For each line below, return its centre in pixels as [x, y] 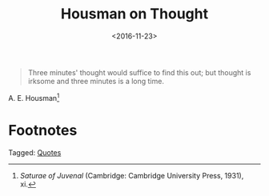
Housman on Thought [134, 14]
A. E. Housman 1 [34, 97]
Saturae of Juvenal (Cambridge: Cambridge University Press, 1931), [132, 175]
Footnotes [43, 130]
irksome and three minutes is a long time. [96, 81]
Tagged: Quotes [35, 152]
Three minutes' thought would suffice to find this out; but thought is [139, 72]
